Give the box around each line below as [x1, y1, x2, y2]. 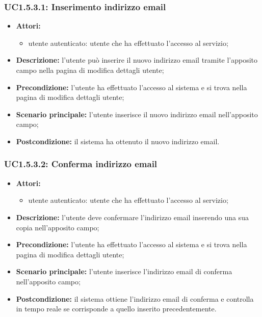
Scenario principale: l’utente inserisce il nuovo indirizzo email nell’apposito [16, 109, 258, 119]
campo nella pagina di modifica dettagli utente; [16, 65, 164, 75]
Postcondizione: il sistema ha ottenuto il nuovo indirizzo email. [16, 136, 220, 146]
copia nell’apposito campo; [16, 222, 99, 232]
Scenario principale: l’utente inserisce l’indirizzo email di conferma [16, 266, 232, 277]
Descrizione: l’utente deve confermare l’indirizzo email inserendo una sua [16, 212, 249, 222]
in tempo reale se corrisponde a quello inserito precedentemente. [16, 303, 217, 314]
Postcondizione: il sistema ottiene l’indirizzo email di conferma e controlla [16, 293, 254, 304]
